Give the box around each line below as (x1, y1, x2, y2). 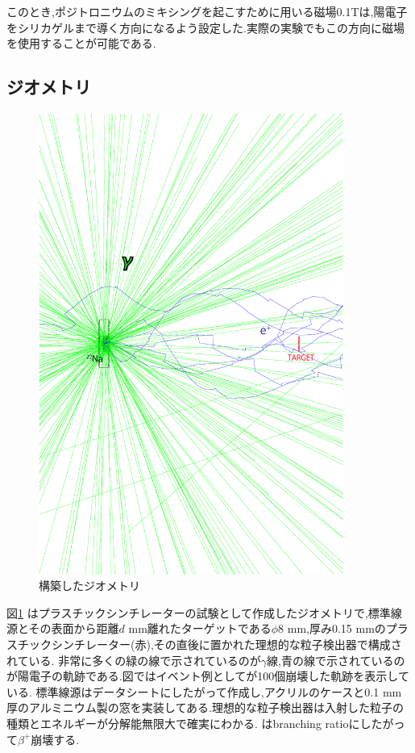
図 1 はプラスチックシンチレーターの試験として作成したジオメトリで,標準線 (6, 604, 402, 621)
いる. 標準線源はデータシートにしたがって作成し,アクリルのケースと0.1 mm (6, 683, 402, 700)
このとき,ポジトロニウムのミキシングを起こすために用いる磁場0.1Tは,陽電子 (6, 3, 408, 19)
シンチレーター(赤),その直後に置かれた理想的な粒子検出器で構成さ (51, 636, 402, 652)
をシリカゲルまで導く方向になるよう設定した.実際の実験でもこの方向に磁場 (6, 19, 405, 36)
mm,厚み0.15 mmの (287, 620, 386, 637)
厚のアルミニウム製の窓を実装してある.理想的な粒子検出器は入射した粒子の (6, 699, 404, 716)
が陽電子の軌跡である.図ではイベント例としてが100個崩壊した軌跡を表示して (6, 667, 409, 684)
